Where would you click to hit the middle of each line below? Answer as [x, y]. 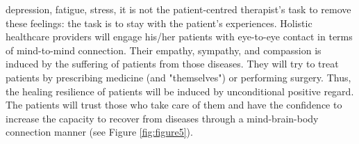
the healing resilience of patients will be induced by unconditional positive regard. [180, 91]
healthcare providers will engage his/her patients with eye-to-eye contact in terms [179, 37]
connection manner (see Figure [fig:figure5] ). [99, 132]
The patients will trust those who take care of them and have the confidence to [174, 105]
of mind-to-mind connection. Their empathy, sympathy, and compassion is [164, 50]
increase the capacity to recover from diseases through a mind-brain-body [162, 118]
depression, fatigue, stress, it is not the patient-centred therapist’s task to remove [178, 9]
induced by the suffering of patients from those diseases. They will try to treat [172, 64]
